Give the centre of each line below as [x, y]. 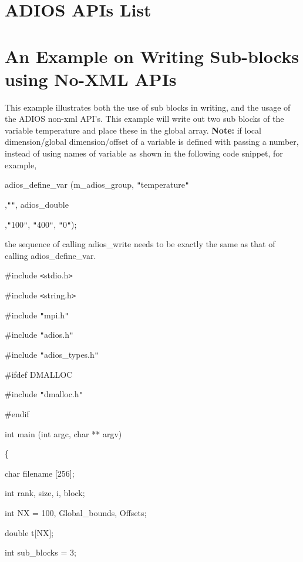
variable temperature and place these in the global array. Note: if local [133, 130]
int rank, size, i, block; [45, 493]
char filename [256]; [40, 473]
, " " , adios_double [37, 204]
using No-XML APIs [91, 79]
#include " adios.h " [39, 335]
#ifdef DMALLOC [39, 374]
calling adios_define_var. [51, 255]
